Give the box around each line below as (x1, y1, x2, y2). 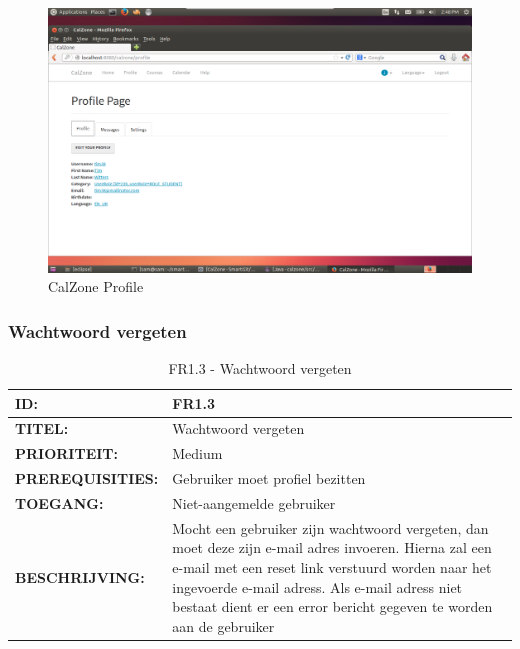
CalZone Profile (48, 276, 144, 297)
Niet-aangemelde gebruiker (172, 492, 336, 513)
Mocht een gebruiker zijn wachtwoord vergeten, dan (172, 517, 489, 538)
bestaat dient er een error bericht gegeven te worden (172, 596, 493, 617)
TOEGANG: (15, 492, 104, 513)
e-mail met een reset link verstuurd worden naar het (172, 556, 492, 577)
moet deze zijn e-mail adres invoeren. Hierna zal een (172, 537, 492, 558)
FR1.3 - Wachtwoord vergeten (168, 357, 352, 378)
